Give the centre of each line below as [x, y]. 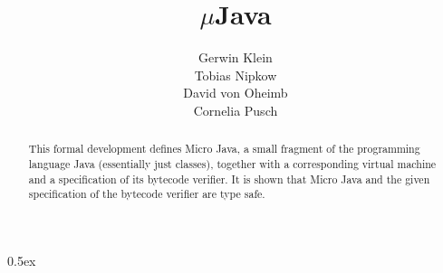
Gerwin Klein [236, 57]
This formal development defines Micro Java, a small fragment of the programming [224, 149]
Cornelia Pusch [236, 110]
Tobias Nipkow [236, 75]
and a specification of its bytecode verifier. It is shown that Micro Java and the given [229, 179]
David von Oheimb [236, 93]
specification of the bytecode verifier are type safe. [147, 194]
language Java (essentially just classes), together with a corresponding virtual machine [232, 163]
